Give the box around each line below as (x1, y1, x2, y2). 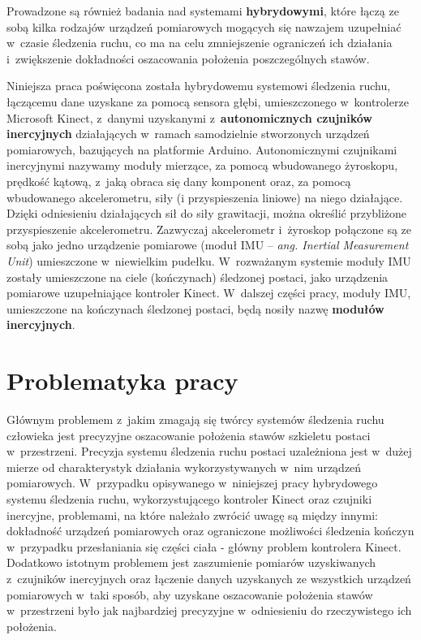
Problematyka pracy (6, 364, 238, 397)
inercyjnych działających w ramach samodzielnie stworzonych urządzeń (6, 125, 370, 142)
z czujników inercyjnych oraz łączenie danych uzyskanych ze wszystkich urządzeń (6, 569, 411, 586)
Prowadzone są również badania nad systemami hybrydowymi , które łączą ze (6, 2, 399, 19)
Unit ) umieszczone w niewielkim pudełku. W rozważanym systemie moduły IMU (6, 252, 411, 269)
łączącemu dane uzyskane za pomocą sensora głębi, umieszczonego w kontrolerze (6, 93, 409, 110)
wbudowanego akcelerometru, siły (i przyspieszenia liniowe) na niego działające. (6, 188, 403, 205)
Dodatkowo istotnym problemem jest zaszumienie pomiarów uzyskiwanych (6, 554, 376, 571)
